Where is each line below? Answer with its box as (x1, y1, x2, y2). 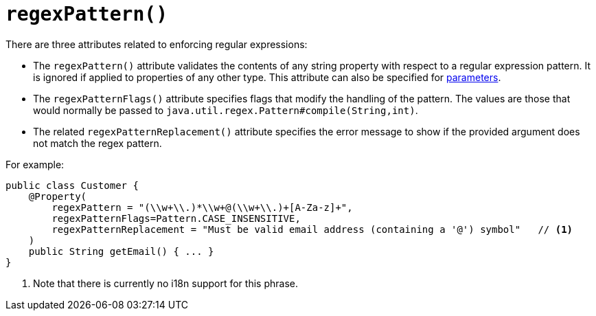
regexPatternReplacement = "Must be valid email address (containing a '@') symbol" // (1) (51, 223, 573, 235)
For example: (5, 158, 65, 170)
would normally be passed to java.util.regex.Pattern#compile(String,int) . (33, 104, 418, 116)
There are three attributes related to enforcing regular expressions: (5, 38, 308, 50)
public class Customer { (5, 179, 139, 191)
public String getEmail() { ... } (28, 245, 214, 257)
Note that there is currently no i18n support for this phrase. (33, 277, 298, 289)
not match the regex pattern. (33, 137, 162, 149)
